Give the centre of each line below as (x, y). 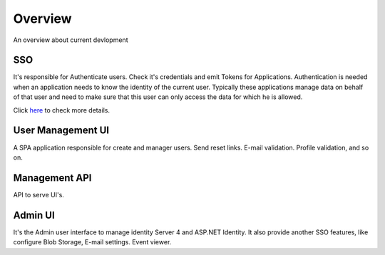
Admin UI (34, 215)
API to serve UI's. (38, 194)
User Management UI (61, 131)
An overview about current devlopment (71, 40)
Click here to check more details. (62, 110)
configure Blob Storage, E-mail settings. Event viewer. (92, 242)
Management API (52, 178)
